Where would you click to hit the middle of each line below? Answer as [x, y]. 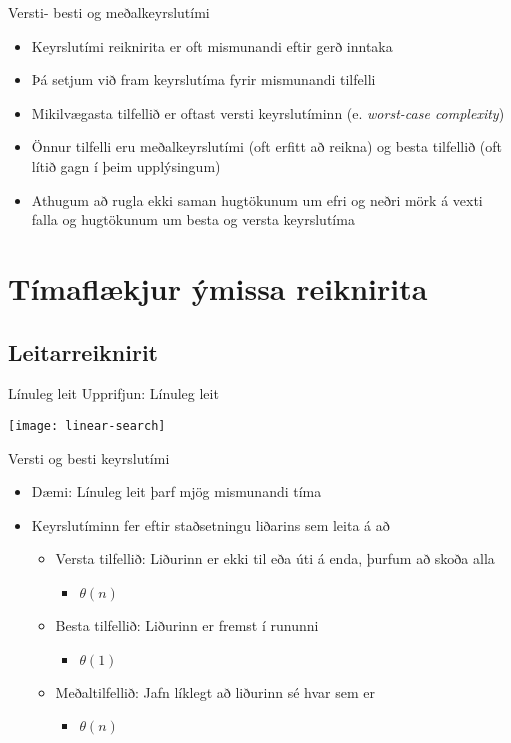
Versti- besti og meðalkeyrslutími [109, 12]
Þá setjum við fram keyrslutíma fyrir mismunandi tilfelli [203, 79]
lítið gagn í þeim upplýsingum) [126, 165]
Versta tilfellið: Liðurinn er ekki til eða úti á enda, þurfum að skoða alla [275, 558]
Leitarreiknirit [83, 351]
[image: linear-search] [87, 425]
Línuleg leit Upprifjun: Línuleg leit [113, 393]
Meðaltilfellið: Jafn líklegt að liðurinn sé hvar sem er [215, 691]
